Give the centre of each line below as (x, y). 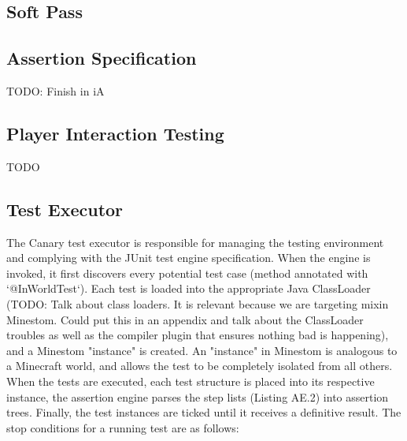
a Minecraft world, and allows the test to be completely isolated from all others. (200, 366)
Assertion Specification (102, 58)
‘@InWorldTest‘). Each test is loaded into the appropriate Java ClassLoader (189, 288)
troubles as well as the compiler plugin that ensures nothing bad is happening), (198, 335)
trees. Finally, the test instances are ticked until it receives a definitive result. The (204, 412)
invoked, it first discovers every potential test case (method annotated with (187, 273)
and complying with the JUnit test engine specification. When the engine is (189, 258)
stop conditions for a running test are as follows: (123, 427)
